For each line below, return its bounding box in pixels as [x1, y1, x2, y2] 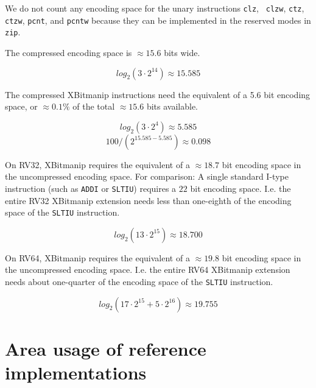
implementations [5, 360, 147, 385]
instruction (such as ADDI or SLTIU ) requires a [5, 182, 177, 194]
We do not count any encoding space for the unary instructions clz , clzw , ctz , [5, 2, 304, 14]
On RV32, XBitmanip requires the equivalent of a [5, 158, 190, 171]
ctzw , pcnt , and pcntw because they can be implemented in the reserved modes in [5, 13, 311, 26]
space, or [5, 100, 38, 113]
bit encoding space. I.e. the [190, 182, 291, 194]
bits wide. [164, 46, 200, 58]
